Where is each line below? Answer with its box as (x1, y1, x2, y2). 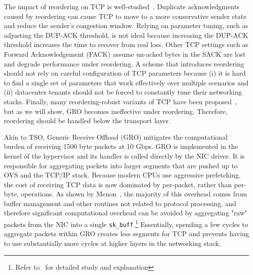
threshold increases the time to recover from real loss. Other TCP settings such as (4, 39, 249, 49)
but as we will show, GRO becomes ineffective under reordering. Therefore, (4, 106, 228, 116)
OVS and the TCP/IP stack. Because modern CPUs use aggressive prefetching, (4, 170, 241, 180)
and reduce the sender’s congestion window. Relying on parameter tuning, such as (4, 20, 249, 31)
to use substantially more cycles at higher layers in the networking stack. (4, 238, 221, 248)
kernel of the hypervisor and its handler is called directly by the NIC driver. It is (4, 150, 245, 161)
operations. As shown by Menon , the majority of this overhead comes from (20, 189, 247, 199)
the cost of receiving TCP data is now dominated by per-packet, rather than (4, 179, 232, 189)
